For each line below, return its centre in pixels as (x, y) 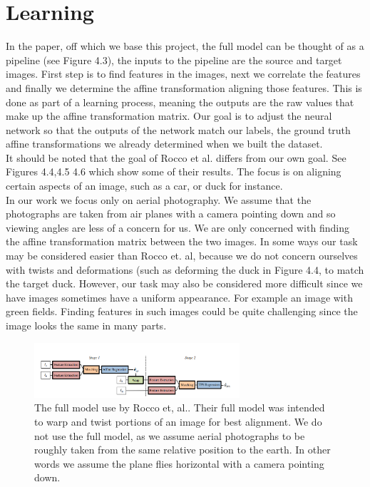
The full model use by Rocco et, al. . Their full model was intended (180, 407)
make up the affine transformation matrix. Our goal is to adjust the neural (169, 116)
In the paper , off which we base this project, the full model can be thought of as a (185, 46)
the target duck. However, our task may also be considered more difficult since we (184, 283)
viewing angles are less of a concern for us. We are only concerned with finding (178, 227)
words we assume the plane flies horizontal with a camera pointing (179, 463)
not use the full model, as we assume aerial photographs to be (170, 435)
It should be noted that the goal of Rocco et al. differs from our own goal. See (176, 157)
